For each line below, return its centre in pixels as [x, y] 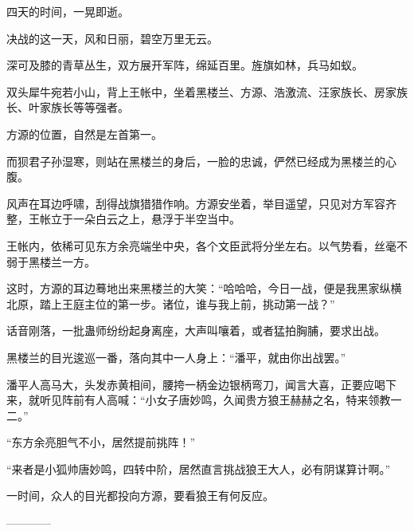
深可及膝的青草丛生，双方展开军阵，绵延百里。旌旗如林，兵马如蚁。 [185, 65]
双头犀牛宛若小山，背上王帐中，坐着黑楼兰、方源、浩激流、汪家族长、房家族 [207, 91]
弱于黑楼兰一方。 [51, 261]
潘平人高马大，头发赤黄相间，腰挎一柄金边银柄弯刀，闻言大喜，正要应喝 [196, 384]
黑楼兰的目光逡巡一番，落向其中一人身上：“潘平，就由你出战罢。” [176, 357]
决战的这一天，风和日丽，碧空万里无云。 [112, 38]
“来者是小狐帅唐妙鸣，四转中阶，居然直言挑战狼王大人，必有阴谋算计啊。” [199, 468]
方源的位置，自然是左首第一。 [84, 134]
